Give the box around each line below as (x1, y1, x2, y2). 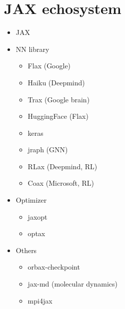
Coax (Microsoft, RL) (27, 178, 94, 188)
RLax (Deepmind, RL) (27, 161, 97, 171)
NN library (15, 43, 49, 54)
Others (15, 245, 37, 255)
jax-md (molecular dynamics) (27, 279, 117, 289)
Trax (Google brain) (27, 94, 90, 104)
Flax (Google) (27, 60, 71, 71)
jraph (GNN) (27, 144, 68, 155)
